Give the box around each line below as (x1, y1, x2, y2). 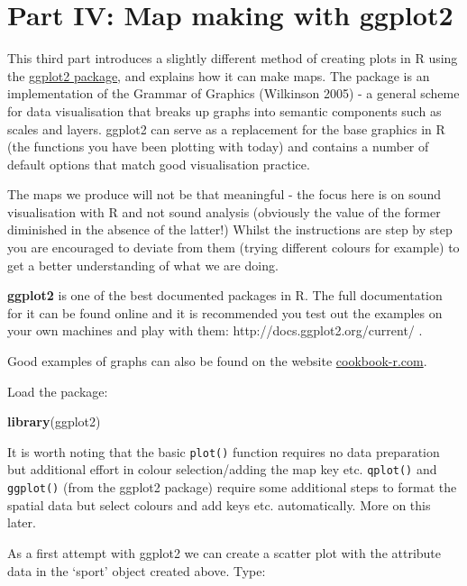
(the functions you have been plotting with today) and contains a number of (7, 137, 429, 156)
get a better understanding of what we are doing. (7, 255, 279, 274)
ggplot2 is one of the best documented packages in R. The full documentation (7, 286, 443, 305)
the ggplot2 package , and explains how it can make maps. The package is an (7, 66, 430, 85)
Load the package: (7, 381, 108, 400)
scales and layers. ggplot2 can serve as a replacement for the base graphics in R (7, 119, 445, 138)
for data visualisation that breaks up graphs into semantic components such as (7, 101, 442, 120)
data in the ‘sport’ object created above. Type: (7, 561, 266, 580)
